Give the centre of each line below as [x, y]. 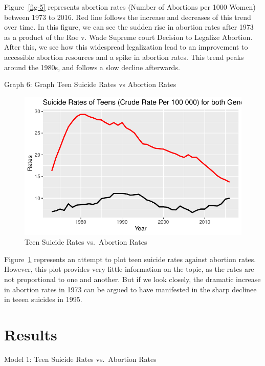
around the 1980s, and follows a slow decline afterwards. [92, 67]
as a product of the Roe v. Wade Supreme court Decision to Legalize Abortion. [128, 37]
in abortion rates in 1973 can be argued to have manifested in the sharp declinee [130, 289]
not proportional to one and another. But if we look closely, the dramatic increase [132, 279]
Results [31, 334]
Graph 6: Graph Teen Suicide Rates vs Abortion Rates [90, 84]
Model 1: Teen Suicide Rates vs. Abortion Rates [80, 359]
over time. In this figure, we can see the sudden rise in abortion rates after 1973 [129, 27]
